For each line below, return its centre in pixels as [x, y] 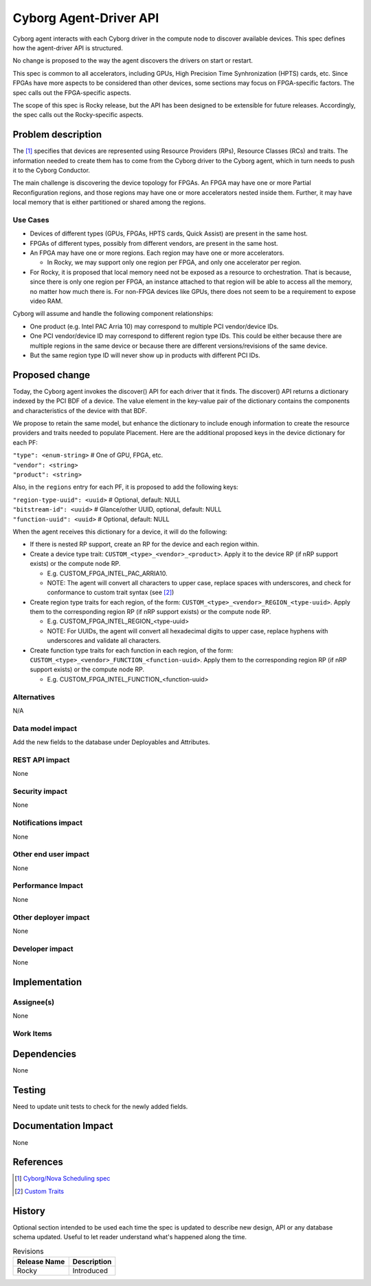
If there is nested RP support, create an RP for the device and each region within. [144, 545]
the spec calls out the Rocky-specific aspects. [78, 115]
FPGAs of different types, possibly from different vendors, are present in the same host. [154, 243]
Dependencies [45, 1054]
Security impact [40, 791]
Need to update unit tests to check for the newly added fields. [100, 1106]
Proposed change [52, 375]
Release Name [41, 1261]
